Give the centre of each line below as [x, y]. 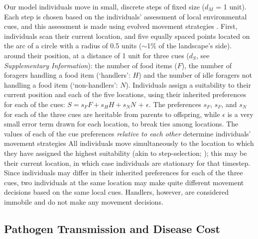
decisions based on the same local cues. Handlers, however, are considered [116, 192]
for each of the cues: [35, 104]
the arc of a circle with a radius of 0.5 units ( [73, 46]
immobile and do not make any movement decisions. [84, 201]
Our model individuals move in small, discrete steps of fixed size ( [105, 6]
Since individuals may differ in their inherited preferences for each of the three [124, 173]
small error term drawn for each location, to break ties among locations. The [121, 124]
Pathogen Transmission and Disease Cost [112, 228]
